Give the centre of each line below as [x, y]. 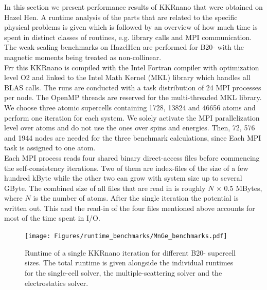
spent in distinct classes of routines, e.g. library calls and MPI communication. [128, 37]
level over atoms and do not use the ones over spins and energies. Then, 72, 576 [130, 128]
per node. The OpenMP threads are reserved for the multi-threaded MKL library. [133, 97]
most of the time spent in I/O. [52, 218]
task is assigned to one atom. [50, 148]
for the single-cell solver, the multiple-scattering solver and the [123, 272]
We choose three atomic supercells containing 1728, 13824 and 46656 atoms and [130, 107]
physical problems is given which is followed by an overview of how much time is [131, 27]
